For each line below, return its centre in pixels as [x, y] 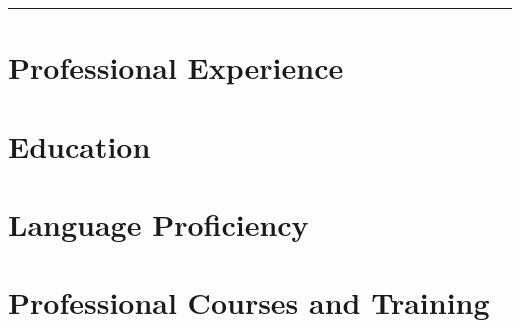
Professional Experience [176, 67]
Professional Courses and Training [249, 302]
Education [79, 145]
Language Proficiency [158, 223]
